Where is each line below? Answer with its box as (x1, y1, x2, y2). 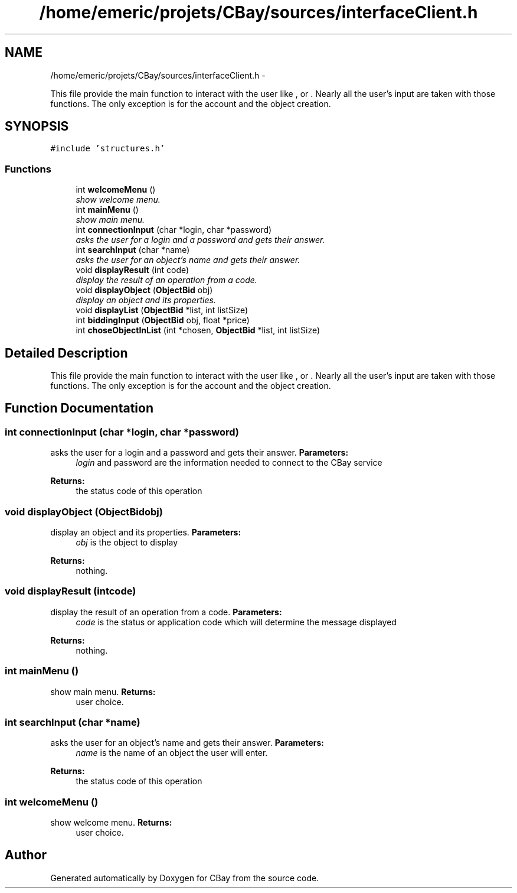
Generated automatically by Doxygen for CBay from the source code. (50, 872, 319, 883)
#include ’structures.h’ (50, 144, 165, 154)
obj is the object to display (76, 537, 178, 547)
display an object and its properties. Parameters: (50, 527, 241, 537)
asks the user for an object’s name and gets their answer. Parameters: (50, 738, 324, 748)
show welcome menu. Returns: (50, 817, 172, 827)
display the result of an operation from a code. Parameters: (50, 606, 282, 617)
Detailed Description (5, 345, 128, 361)
